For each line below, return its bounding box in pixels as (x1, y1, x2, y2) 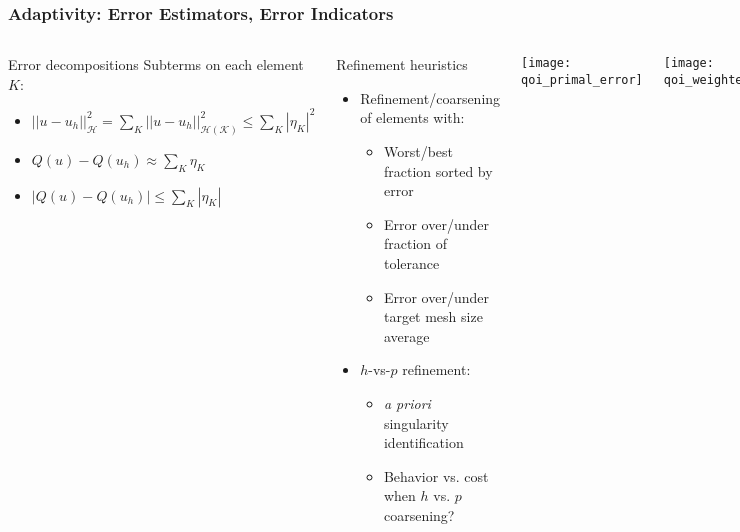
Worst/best (383, 141, 453, 161)
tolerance (383, 252, 440, 273)
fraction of (383, 233, 448, 254)
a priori (383, 392, 431, 413)
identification (383, 432, 464, 453)
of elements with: (360, 107, 465, 128)
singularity (383, 412, 449, 433)
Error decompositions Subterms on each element (8, 54, 304, 75)
